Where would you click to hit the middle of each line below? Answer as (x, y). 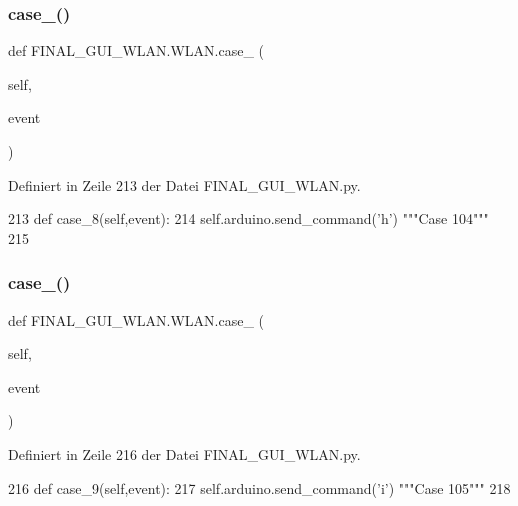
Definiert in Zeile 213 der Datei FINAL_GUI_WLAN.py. (184, 184)
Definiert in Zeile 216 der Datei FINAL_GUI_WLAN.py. (184, 453)
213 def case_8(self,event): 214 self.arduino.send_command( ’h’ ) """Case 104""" (248, 218)
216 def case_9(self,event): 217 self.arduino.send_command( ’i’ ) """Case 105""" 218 (259, 487)
